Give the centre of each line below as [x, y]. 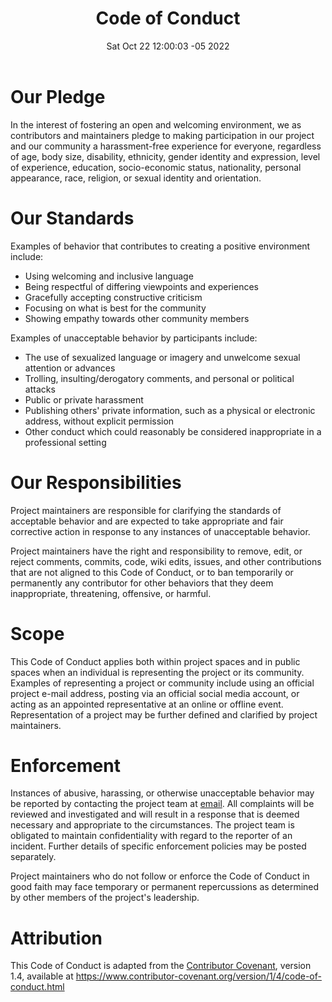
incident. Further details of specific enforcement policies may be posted [158, 846]
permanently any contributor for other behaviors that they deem [142, 583]
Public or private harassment [84, 399]
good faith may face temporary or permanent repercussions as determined [165, 887]
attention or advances [70, 368]
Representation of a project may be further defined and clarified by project [164, 714]
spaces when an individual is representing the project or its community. [157, 672]
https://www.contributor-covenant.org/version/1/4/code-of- [198, 976]
